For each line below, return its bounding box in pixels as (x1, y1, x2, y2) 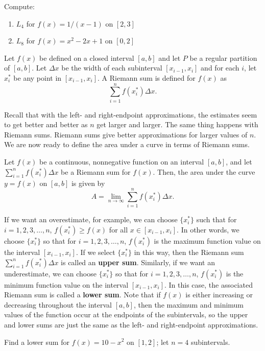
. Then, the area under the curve (153, 166, 255, 177)
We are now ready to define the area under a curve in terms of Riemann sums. (4, 139, 250, 150)
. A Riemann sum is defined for (98, 72, 196, 83)
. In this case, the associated (164, 279, 253, 290)
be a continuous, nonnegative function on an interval (39, 156, 204, 167)
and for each (201, 62, 239, 73)
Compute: (4, 1, 35, 11)
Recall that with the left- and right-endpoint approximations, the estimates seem (4, 109, 257, 120)
